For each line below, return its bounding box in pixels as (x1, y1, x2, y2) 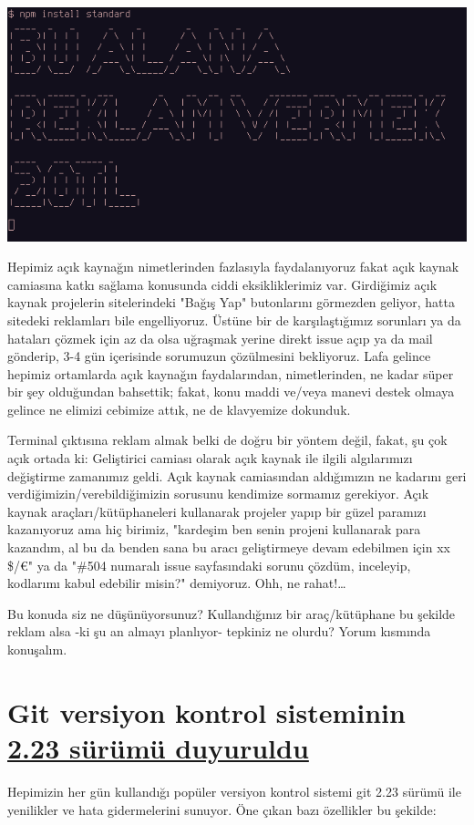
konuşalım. (7, 640, 67, 659)
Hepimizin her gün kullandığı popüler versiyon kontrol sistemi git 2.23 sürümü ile (7, 781, 461, 800)
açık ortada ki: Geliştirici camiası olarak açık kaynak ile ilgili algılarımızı (7, 449, 413, 468)
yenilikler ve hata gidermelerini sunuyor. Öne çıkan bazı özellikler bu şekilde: (7, 799, 437, 819)
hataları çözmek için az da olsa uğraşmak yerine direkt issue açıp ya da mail (7, 328, 433, 347)
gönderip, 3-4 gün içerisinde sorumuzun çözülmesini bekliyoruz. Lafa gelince (7, 346, 431, 366)
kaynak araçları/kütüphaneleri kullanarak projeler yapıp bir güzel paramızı (7, 501, 427, 521)
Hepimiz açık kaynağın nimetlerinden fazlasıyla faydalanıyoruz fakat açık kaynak (7, 257, 459, 276)
